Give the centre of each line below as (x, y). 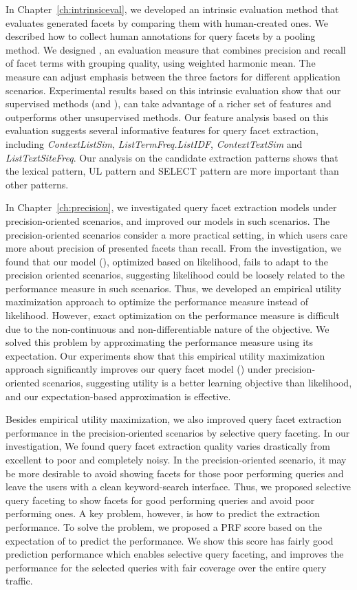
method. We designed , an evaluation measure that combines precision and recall (176, 49)
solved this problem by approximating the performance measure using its (160, 342)
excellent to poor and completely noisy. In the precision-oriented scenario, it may (176, 459)
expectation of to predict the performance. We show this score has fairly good (170, 540)
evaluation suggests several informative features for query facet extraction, (162, 130)
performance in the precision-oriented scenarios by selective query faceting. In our (178, 432)
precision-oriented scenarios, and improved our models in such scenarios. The (168, 220)
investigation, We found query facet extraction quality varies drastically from (168, 446)
